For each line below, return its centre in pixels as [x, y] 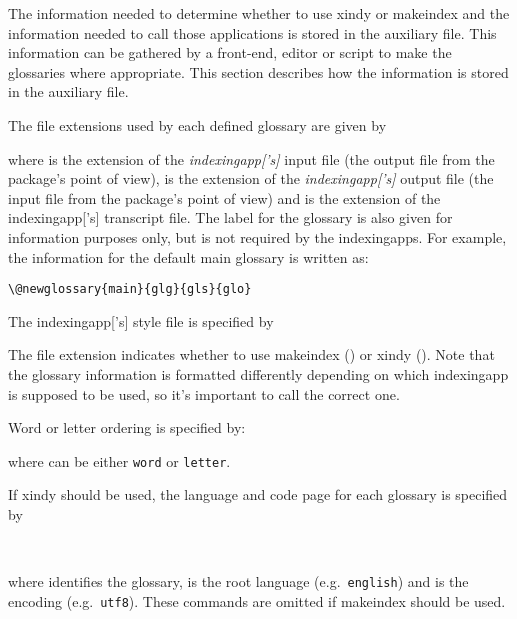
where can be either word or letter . [119, 460]
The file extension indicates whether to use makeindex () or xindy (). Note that [251, 354]
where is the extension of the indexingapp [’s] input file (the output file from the [251, 158]
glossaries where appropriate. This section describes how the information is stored [258, 71]
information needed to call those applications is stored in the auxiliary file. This [252, 32]
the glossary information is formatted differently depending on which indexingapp [258, 373]
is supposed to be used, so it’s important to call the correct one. [204, 393]
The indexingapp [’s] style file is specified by [141, 320]
